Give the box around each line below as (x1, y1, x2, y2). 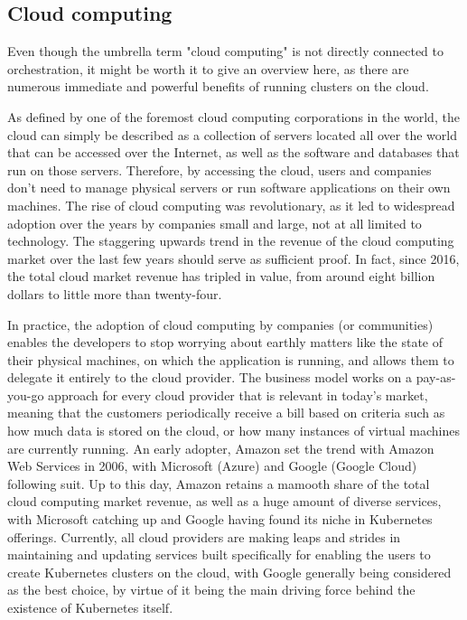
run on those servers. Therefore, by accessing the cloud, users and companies (7, 160, 432, 179)
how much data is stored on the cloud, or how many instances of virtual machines (7, 421, 460, 440)
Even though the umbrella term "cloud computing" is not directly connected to (7, 42, 444, 61)
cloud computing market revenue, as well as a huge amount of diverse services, (7, 492, 442, 511)
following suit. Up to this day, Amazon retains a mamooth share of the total (7, 474, 430, 493)
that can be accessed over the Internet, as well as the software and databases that (7, 143, 460, 162)
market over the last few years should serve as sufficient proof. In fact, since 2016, (7, 249, 460, 268)
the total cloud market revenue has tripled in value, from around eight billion (7, 267, 435, 286)
